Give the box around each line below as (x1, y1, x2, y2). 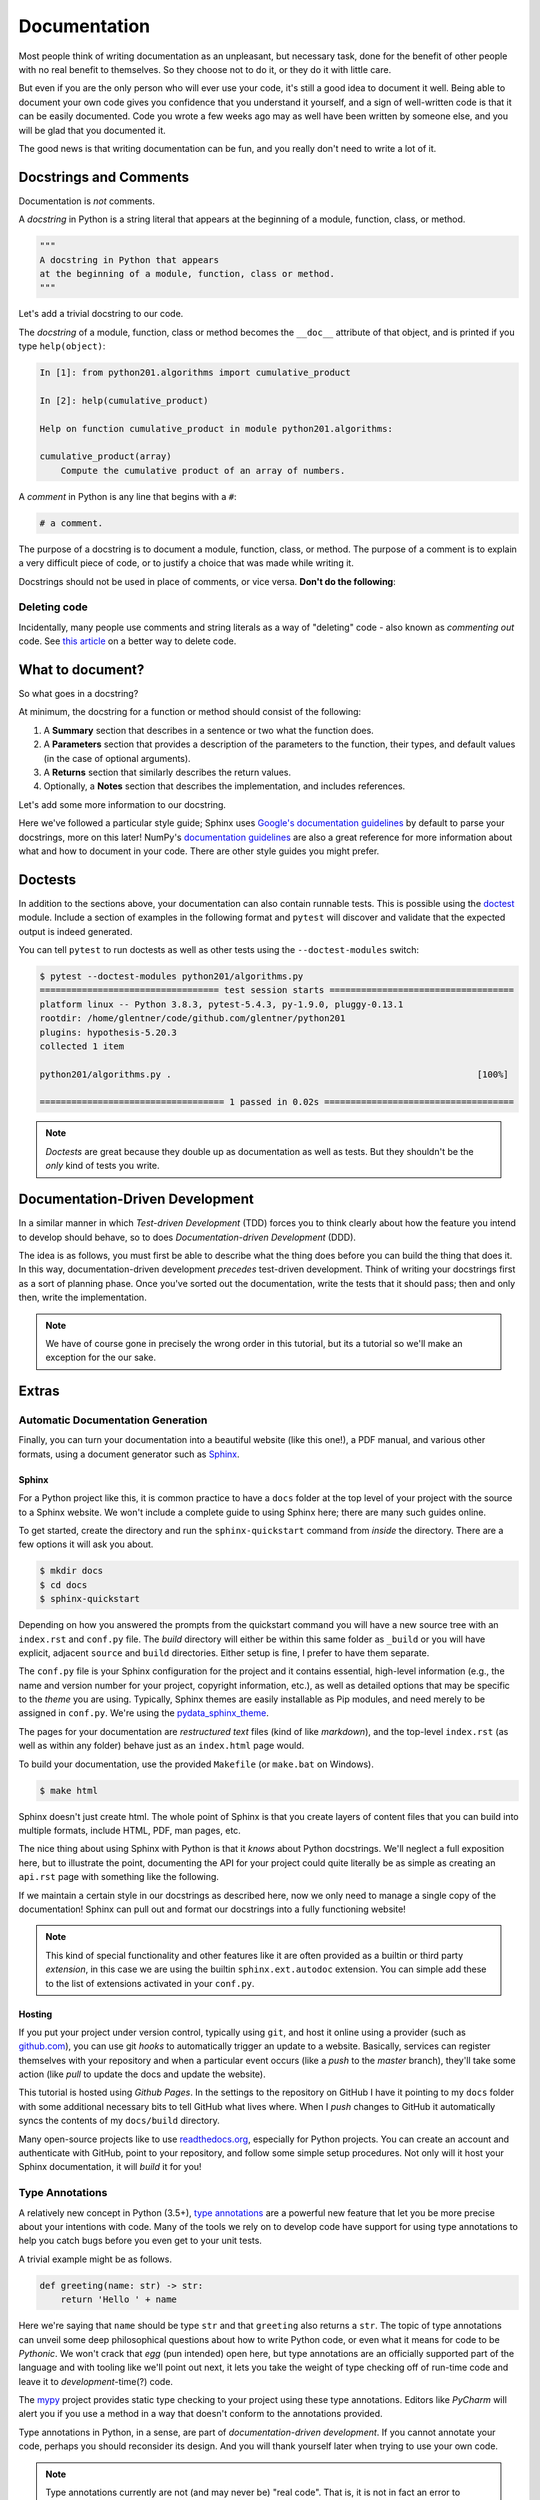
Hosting (18, 2008, 53, 2020)
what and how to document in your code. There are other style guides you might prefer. (18, 845, 380, 857)
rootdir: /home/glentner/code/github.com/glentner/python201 (39, 1013, 346, 1024)
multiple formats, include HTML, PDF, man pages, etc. (18, 1825, 242, 1837)
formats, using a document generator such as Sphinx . (18, 1448, 240, 1460)
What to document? (18, 661, 145, 678)
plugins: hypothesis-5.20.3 (39, 1026, 177, 1038)
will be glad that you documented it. (18, 124, 167, 136)
